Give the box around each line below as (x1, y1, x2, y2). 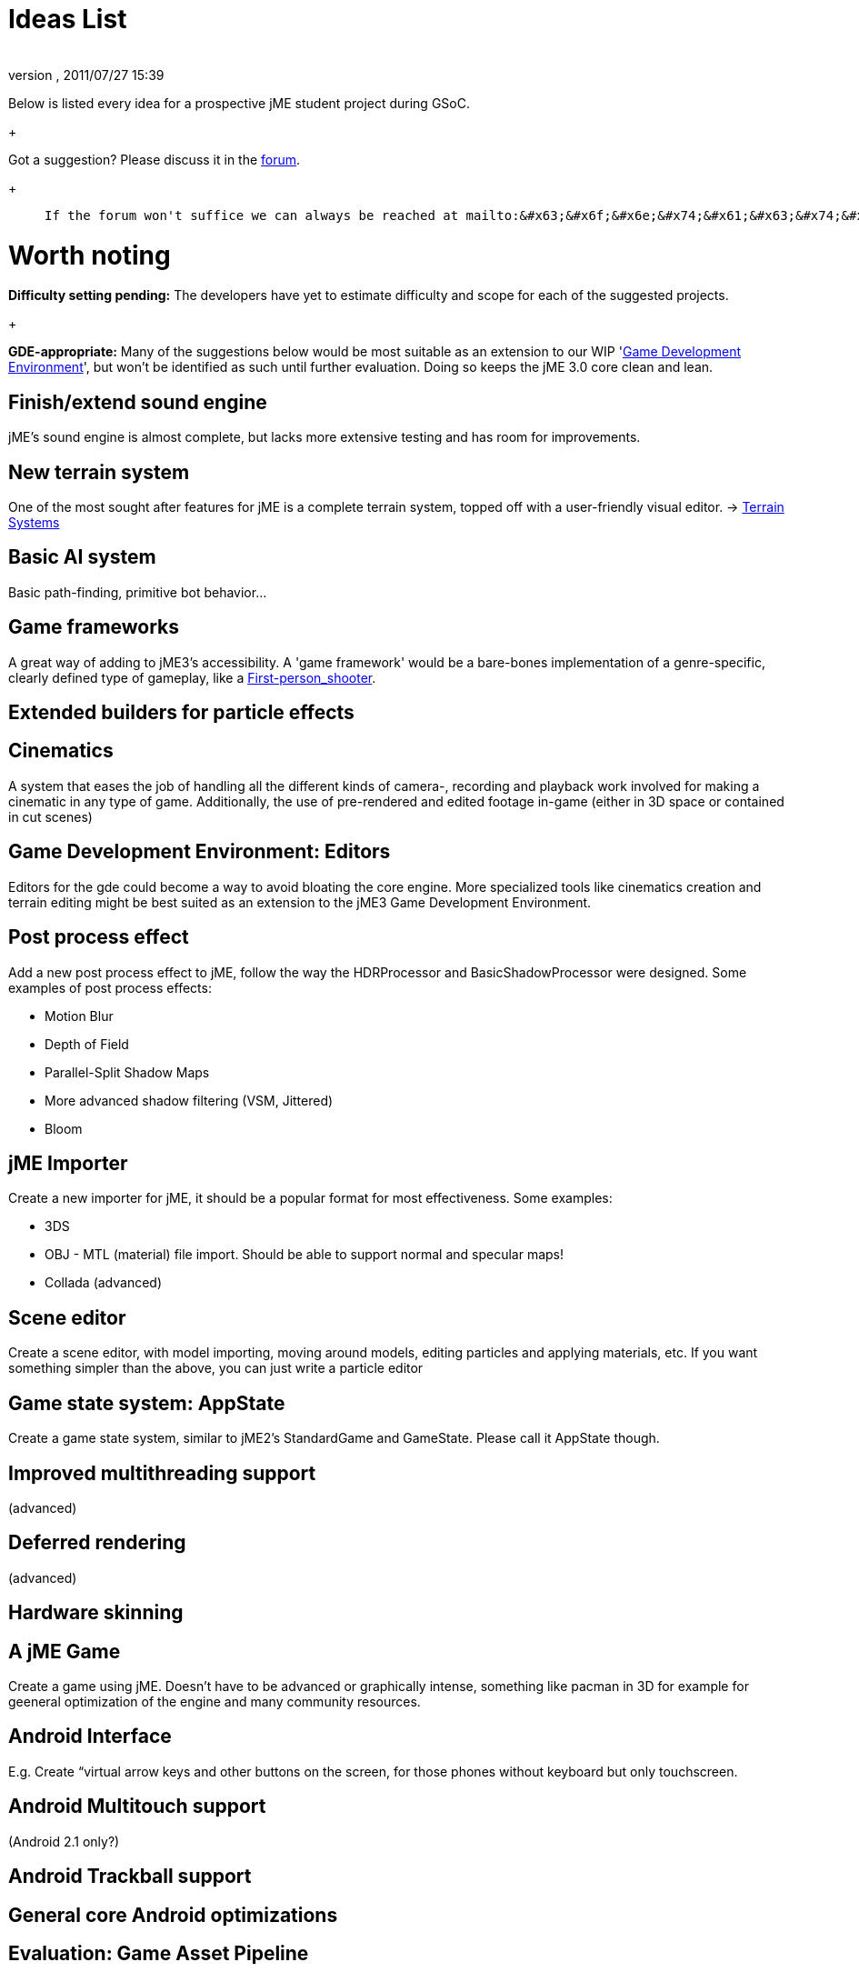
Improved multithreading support (8, 1461, 316, 1485)
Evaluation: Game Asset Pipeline (8, 1942, 309, 1966)
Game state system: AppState (8, 1391, 285, 1415)
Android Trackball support (8, 1865, 252, 1888)
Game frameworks (8, 616, 180, 639)
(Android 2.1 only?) (8, 1833, 120, 1849)
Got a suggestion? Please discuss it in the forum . (8, 151, 301, 167)
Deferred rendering (8, 1531, 186, 1555)
